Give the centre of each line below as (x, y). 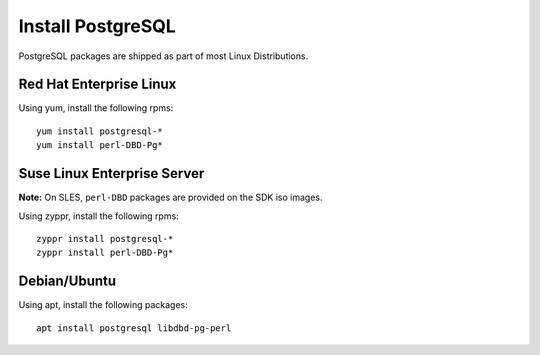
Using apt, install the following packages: (103, 305)
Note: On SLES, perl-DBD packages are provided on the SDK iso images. (170, 197)
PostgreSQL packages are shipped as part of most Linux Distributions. (163, 56)
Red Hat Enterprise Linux (97, 84)
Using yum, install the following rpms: (96, 108)
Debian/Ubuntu (67, 281)
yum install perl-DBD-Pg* (100, 145)
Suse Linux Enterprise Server (111, 173)
